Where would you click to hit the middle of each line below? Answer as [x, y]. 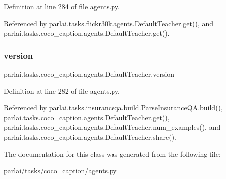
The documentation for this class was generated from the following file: [112, 153]
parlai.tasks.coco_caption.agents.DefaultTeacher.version [89, 74]
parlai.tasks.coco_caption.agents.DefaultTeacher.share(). [90, 136]
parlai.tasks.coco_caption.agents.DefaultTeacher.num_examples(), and [112, 127]
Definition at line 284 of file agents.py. [62, 6]
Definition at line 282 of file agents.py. [62, 90]
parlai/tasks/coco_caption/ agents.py [60, 170]
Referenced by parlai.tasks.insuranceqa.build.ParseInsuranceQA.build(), [113, 107]
